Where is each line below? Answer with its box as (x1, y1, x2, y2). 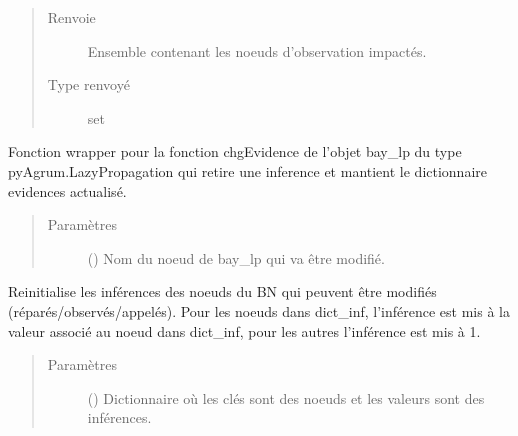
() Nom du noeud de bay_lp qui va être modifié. (87, 247, 385, 268)
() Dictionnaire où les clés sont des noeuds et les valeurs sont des (87, 387, 485, 408)
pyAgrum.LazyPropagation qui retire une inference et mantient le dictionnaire (8, 160, 487, 181)
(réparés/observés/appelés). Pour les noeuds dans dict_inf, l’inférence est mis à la (8, 300, 510, 321)
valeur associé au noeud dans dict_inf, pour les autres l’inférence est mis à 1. (8, 320, 481, 341)
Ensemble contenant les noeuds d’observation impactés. (87, 40, 427, 61)
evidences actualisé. (8, 180, 127, 201)
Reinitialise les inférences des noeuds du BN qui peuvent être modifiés (8, 281, 437, 302)
